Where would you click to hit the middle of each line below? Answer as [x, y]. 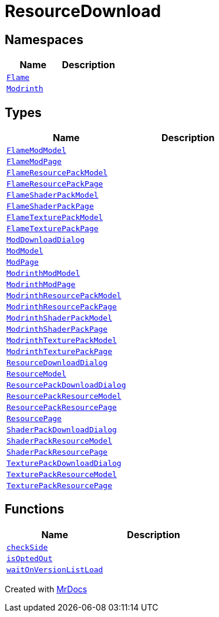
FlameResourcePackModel [57, 173]
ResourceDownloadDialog [57, 363]
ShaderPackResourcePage [57, 452]
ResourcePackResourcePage [62, 408]
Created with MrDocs [46, 589]
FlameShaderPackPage [50, 206]
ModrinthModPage [41, 285]
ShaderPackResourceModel [60, 441]
